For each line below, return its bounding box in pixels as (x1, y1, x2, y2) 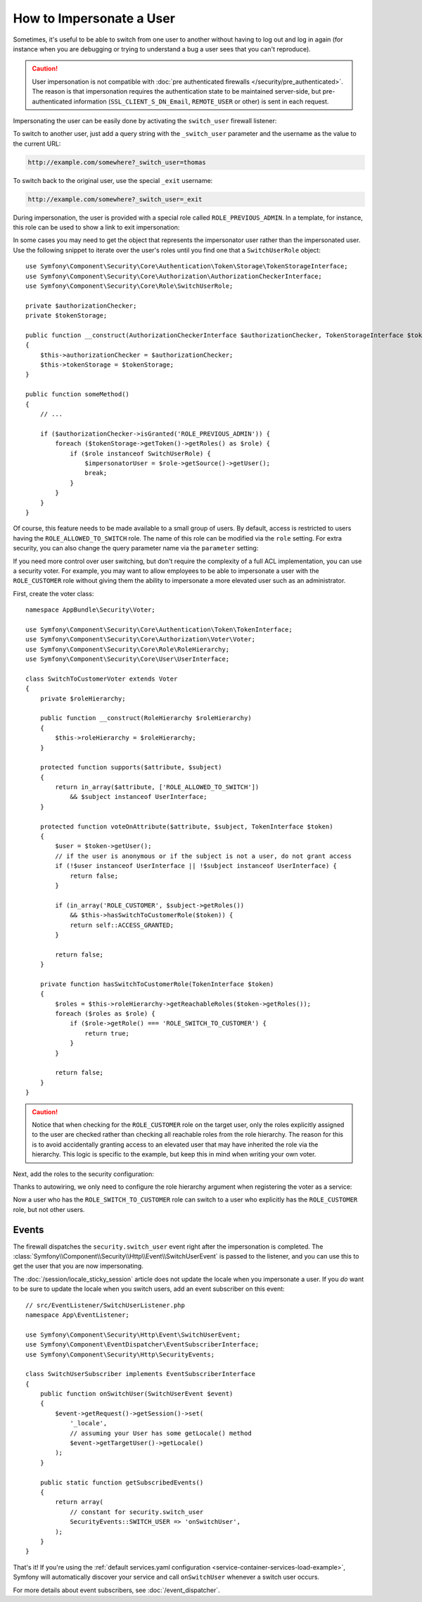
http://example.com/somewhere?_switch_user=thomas (27, 158, 207, 166)
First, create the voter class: (13, 589, 94, 598)
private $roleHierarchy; (39, 694, 126, 702)
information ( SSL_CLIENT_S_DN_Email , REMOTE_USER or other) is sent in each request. (73, 97, 329, 106)
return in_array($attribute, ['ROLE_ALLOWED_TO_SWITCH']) (55, 783, 260, 791)
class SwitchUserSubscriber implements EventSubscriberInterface (25, 1370, 256, 1378)
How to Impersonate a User (13, 11, 176, 26)
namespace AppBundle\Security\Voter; (25, 606, 156, 614)
